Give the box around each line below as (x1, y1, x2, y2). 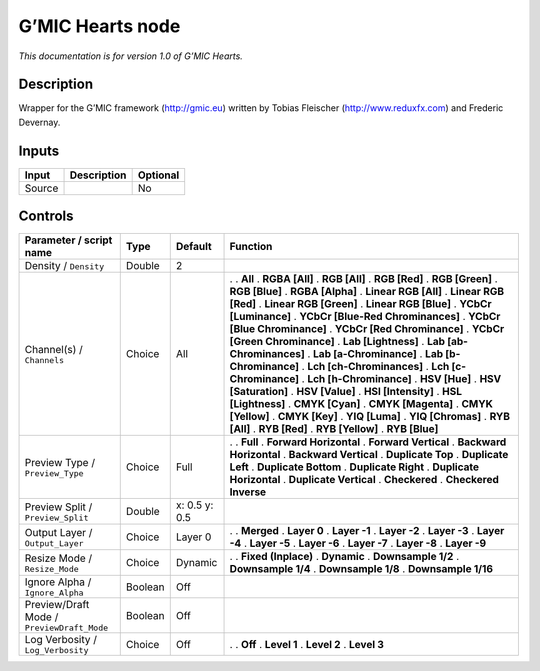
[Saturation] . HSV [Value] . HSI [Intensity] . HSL (229, 385, 463, 399)
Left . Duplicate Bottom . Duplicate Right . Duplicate (229, 460, 480, 474)
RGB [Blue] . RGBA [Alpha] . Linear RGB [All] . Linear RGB (229, 285, 505, 299)
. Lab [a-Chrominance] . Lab (306, 347, 444, 361)
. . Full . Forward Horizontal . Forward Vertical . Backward (229, 435, 507, 449)
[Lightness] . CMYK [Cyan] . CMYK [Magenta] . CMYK (229, 397, 494, 411)
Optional (137, 168, 180, 182)
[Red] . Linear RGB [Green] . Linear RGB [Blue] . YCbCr (229, 297, 492, 311)
